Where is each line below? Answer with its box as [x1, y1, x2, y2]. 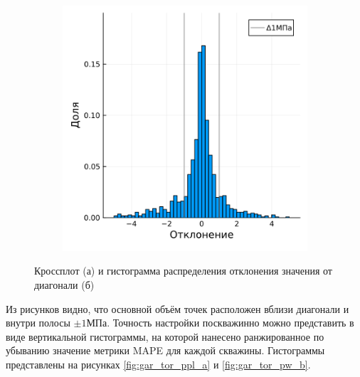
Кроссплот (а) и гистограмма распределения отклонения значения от [34, 263, 332, 278]
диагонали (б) [34, 277, 95, 292]
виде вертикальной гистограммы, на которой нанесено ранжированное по [6, 329, 324, 344]
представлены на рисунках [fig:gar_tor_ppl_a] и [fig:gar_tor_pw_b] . [6, 357, 311, 372]
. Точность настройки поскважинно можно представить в [107, 315, 354, 330]
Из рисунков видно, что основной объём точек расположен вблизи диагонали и [6, 301, 349, 316]
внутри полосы [6, 315, 70, 330]
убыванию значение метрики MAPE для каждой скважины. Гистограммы [6, 343, 325, 358]
